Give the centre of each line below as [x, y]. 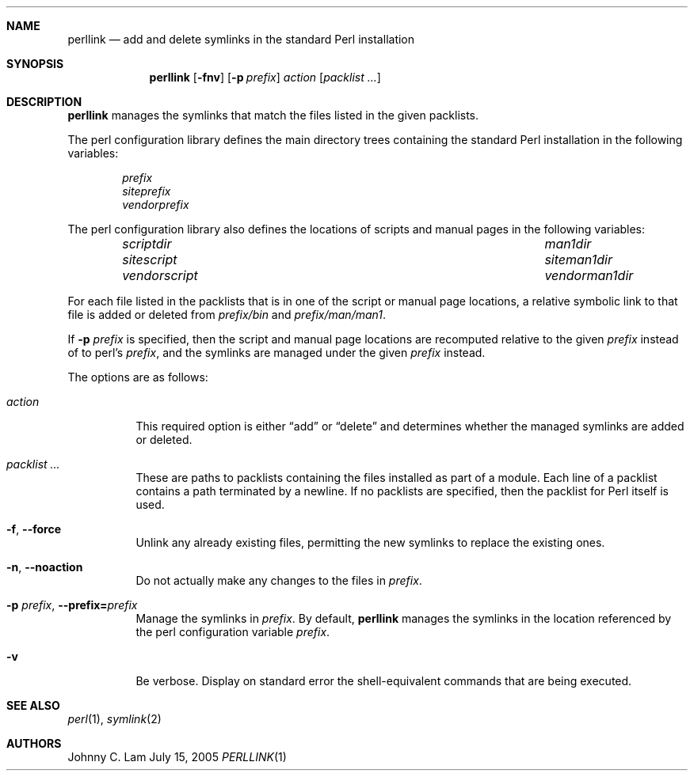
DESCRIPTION [44, 102]
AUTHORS [34, 743]
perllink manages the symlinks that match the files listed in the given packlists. [273, 115]
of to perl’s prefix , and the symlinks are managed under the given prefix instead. [276, 352]
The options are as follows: [138, 377]
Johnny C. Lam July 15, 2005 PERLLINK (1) [177, 757]
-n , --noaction [45, 567]
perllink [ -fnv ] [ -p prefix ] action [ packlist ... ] [265, 77]
